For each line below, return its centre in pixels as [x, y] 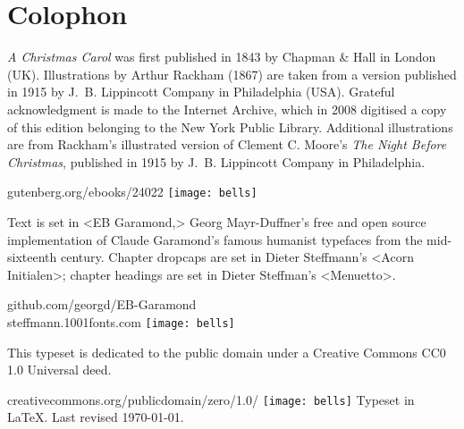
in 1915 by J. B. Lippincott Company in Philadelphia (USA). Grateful [201, 92]
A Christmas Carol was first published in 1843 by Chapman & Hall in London [222, 57]
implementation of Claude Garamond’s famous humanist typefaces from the [215, 239]
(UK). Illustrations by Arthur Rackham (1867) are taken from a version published [232, 74]
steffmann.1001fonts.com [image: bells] [121, 321]
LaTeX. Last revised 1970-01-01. [96, 417]
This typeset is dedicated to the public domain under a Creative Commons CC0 [227, 352]
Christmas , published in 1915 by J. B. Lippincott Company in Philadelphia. [216, 161]
